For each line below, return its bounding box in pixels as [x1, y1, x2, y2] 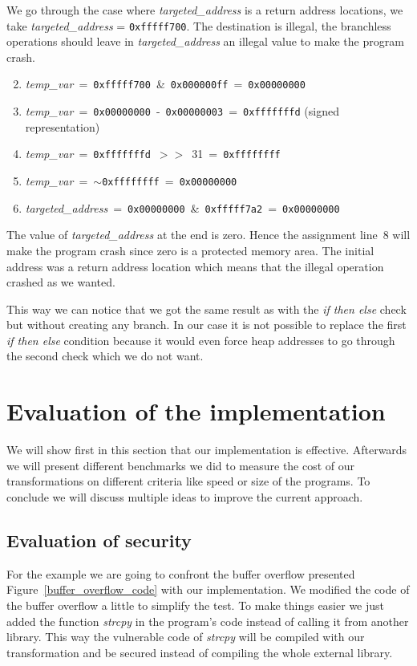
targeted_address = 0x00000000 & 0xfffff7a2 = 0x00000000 [25, 199, 340, 216]
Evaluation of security [6, 527, 192, 552]
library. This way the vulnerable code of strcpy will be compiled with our [6, 628, 365, 645]
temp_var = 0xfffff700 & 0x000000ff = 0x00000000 [25, 75, 306, 92]
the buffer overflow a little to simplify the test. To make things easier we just [6, 596, 385, 613]
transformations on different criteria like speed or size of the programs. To [6, 473, 370, 489]
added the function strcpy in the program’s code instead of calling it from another [6, 612, 409, 629]
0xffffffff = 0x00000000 [102, 173, 237, 189]
